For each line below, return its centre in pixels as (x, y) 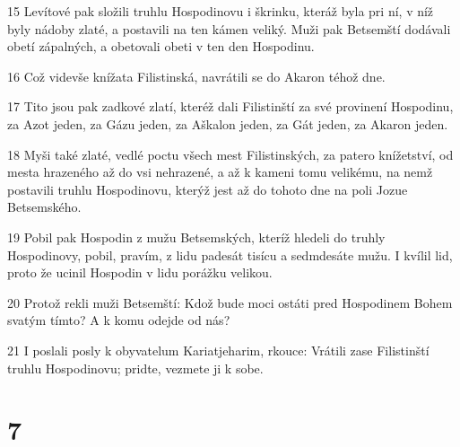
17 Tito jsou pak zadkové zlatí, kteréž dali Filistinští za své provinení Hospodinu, (230, 106)
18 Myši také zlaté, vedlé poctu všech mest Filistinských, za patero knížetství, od (230, 154)
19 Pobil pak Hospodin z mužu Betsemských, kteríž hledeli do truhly (196, 237)
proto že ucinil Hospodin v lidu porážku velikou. (140, 272)
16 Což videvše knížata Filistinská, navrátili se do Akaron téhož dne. (196, 76)
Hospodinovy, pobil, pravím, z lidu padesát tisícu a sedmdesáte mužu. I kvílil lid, (230, 254)
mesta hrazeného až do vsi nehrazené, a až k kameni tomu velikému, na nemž (220, 172)
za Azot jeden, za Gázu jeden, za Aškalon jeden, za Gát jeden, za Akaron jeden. (228, 123)
